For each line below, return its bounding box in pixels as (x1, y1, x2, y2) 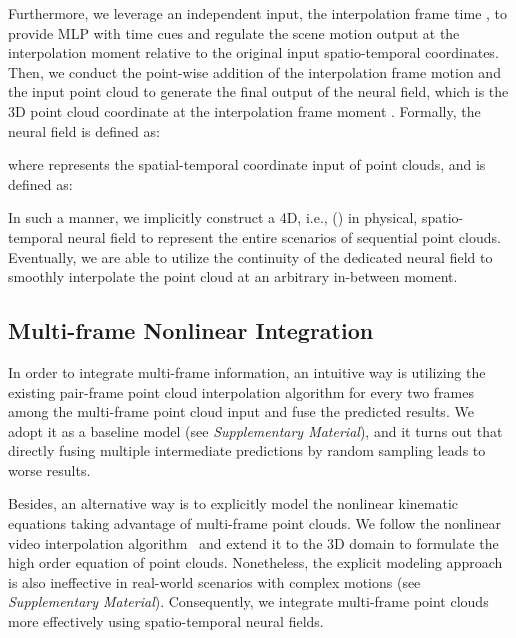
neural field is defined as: (8, 120, 160, 141)
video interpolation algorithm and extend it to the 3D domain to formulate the (8, 532, 499, 553)
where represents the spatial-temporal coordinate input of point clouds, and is (8, 154, 486, 175)
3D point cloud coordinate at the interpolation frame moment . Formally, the (8, 100, 481, 121)
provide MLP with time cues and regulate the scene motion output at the (8, 22, 460, 43)
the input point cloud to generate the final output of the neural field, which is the (8, 81, 509, 102)
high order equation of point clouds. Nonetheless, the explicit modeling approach (8, 552, 503, 573)
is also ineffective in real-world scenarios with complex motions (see (8, 571, 421, 592)
